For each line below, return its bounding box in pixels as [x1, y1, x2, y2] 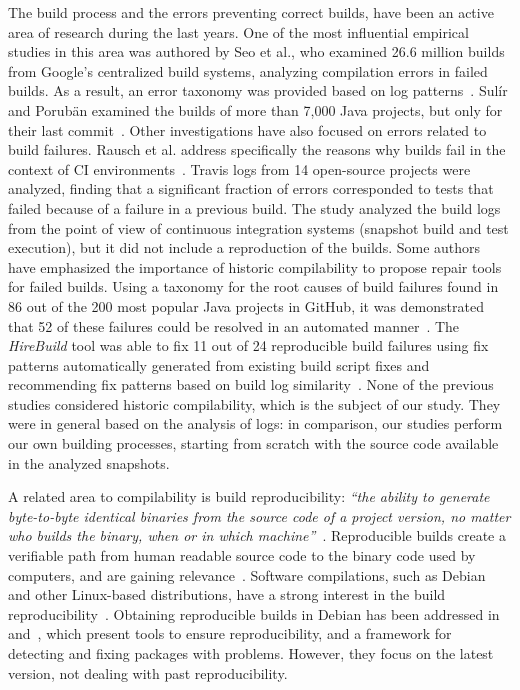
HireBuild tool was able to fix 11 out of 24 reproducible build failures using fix [8, 335, 489, 356]
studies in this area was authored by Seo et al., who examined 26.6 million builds [8, 41, 505, 62]
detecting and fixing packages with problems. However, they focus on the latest [8, 643, 494, 663]
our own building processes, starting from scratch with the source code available [8, 433, 499, 454]
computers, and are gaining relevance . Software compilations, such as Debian [8, 564, 486, 585]
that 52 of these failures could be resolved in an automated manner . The [8, 315, 460, 336]
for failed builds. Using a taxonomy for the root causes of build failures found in [8, 276, 499, 297]
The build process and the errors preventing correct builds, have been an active [8, 2, 494, 22]
